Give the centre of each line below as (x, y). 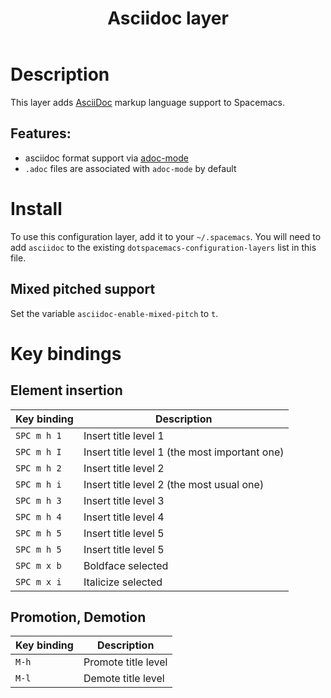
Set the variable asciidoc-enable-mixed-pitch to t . (114, 313)
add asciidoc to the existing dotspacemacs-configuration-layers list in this (163, 247)
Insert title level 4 (124, 517)
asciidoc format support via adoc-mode (106, 158)
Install (36, 208)
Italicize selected (123, 582)
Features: (41, 133)
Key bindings (66, 353)
